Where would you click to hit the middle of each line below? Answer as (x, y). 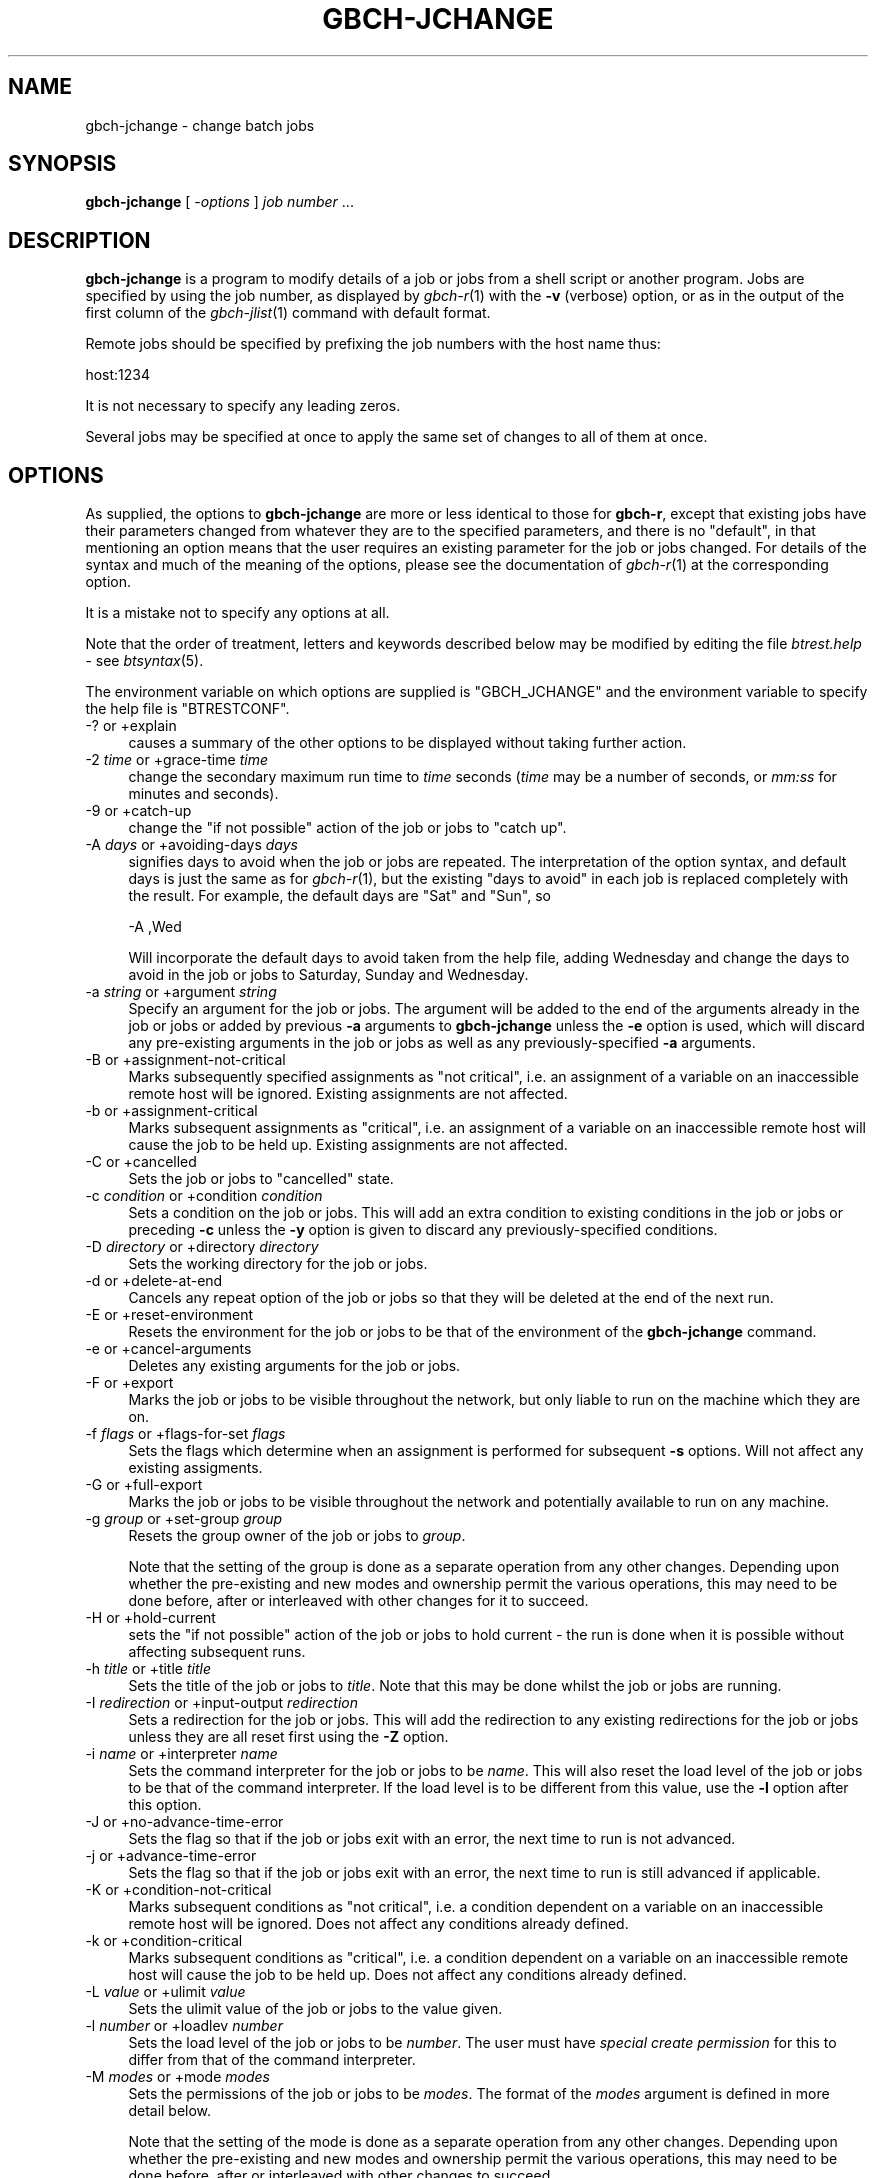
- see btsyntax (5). (144, 661)
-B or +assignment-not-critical (185, 1060)
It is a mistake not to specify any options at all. (237, 613)
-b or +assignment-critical (171, 1111)
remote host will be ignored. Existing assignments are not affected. (348, 1094)
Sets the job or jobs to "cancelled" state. (261, 1179)
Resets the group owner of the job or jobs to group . (297, 1536)
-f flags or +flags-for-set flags (185, 1434)
